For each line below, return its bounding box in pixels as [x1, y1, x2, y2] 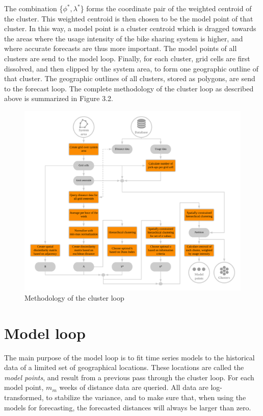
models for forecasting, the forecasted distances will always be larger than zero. [4, 402, 251, 412]
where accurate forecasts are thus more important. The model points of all [4, 43, 237, 54]
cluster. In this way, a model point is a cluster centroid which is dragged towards [4, 23, 256, 34]
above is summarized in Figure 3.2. [4, 93, 113, 104]
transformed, [4, 391, 44, 402]
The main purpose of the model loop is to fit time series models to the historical [4, 352, 255, 362]
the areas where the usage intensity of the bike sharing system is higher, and [4, 33, 243, 43]
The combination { [4, 3, 63, 13]
